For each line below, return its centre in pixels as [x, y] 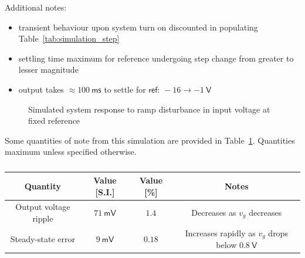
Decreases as [214, 212]
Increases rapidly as [220, 232]
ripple [43, 218]
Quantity [43, 186]
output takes [41, 89]
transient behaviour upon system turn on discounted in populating [138, 27]
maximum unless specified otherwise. [71, 152]
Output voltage [43, 207]
